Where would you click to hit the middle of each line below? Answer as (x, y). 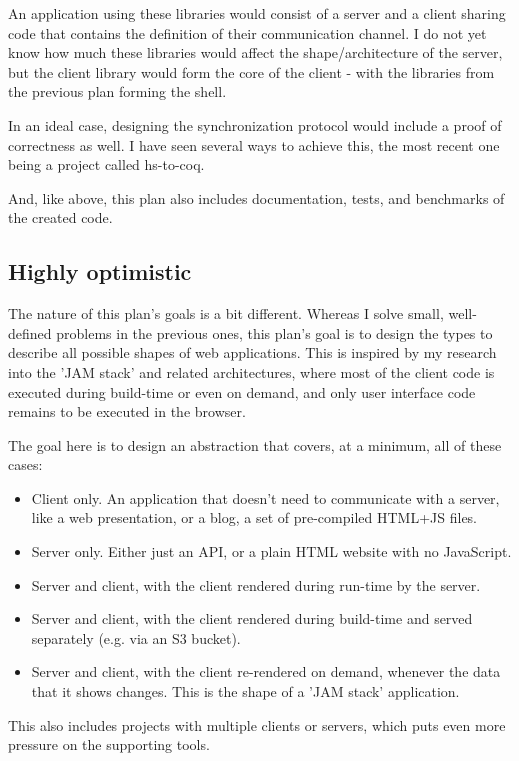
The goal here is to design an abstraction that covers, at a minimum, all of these (255, 444)
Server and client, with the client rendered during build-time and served (252, 618)
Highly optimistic (100, 271)
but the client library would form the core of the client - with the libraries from (251, 71)
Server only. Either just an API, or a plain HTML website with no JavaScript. (271, 551)
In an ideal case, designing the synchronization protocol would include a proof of (255, 124)
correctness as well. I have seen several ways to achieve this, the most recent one (254, 144)
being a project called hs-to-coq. (106, 164)
